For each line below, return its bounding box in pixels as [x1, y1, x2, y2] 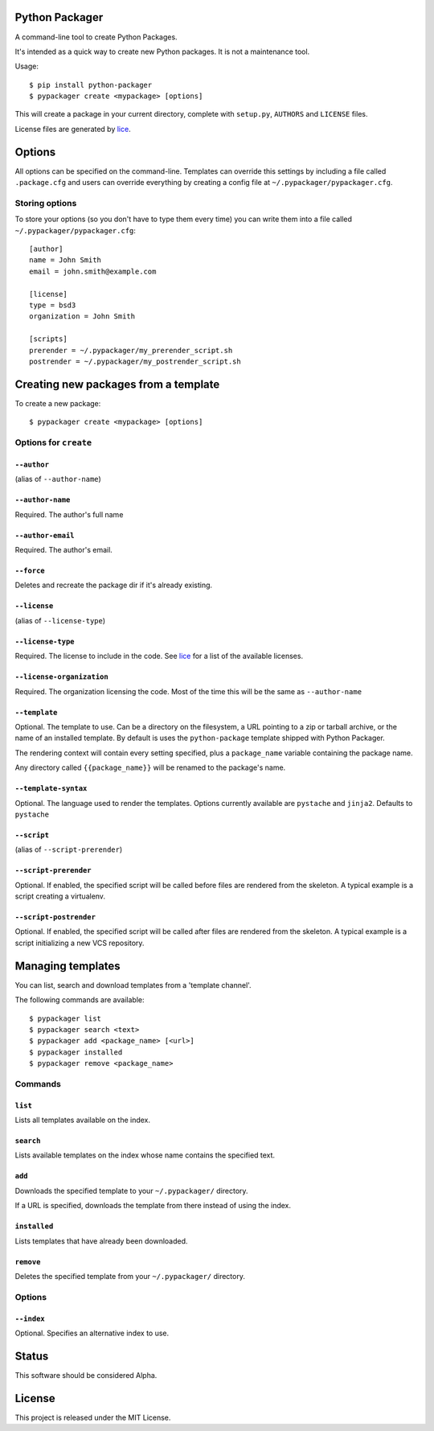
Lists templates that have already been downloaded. [14, 1236, 188, 1246]
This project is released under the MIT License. [14, 1412, 171, 1422]
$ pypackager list [29, 1014, 102, 1023]
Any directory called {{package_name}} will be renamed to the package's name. [14, 763, 286, 772]
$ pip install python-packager [29, 80, 153, 89]
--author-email [14, 531, 76, 540]
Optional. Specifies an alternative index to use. [14, 1328, 170, 1338]
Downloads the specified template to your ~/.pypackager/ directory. [14, 1186, 248, 1195]
